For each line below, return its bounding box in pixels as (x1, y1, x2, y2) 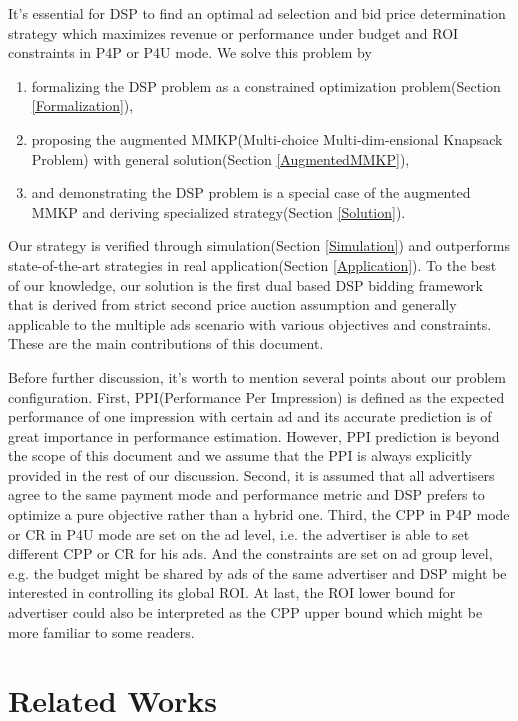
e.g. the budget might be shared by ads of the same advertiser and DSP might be (8, 562, 507, 583)
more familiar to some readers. (8, 621, 195, 642)
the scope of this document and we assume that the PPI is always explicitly (8, 445, 472, 466)
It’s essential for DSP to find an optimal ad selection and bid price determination (8, 3, 506, 23)
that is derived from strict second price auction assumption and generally (8, 294, 457, 315)
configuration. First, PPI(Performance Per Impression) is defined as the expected (8, 386, 505, 407)
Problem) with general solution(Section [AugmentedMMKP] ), (31, 148, 410, 169)
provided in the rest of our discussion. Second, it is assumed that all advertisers (8, 464, 495, 485)
